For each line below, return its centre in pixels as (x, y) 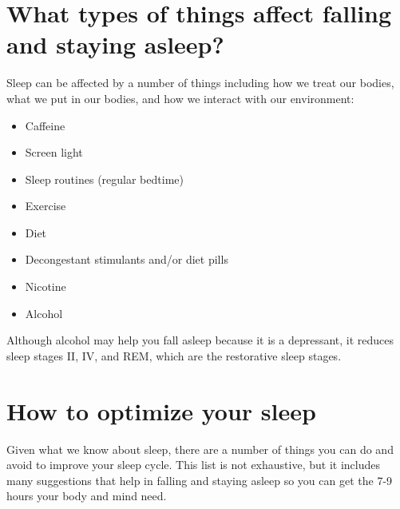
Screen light (54, 152)
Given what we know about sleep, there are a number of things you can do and (200, 449)
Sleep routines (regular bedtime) (104, 179)
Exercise (46, 206)
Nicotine (46, 286)
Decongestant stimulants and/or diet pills (127, 259)
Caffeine (45, 125)
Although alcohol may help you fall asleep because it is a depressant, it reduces (200, 340)
